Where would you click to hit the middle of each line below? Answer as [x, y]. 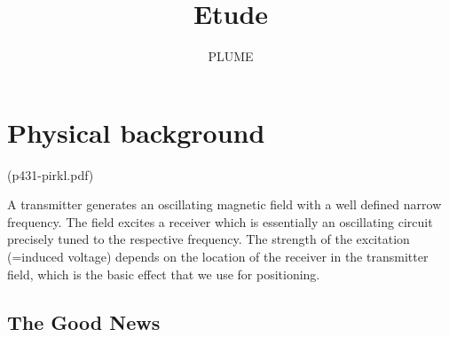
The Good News [84, 321]
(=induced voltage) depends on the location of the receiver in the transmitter [218, 257]
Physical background [136, 132]
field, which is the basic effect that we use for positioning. [164, 274]
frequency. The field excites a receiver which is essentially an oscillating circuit [220, 221]
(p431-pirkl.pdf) [51, 174]
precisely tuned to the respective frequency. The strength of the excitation [209, 239]
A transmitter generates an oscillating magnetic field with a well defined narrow [224, 204]
